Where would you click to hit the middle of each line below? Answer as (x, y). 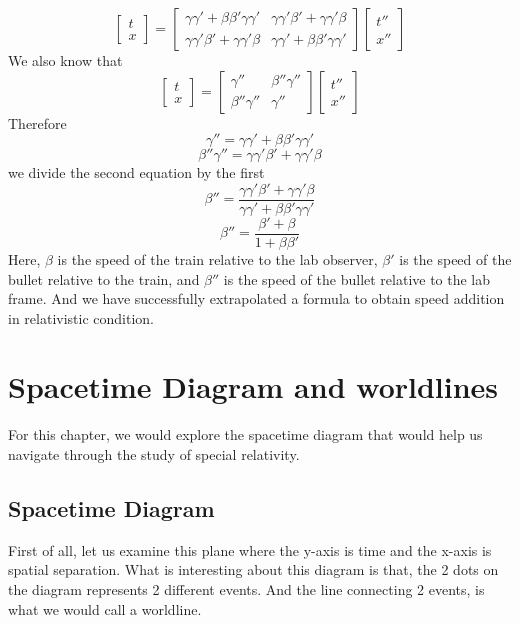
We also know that (65, 60)
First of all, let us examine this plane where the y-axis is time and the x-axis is (250, 549)
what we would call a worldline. (105, 608)
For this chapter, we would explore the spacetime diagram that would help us (245, 434)
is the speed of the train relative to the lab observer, (217, 258)
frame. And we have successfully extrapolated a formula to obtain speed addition (256, 298)
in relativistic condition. (81, 317)
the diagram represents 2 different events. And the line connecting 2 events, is (246, 588)
